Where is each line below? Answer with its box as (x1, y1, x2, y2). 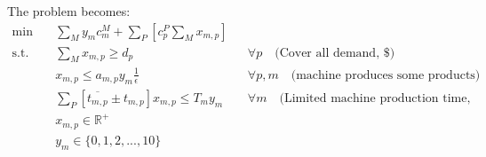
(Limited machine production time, (279, 91, 471, 105)
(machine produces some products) (291, 68, 481, 82)
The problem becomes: (7, 2, 131, 20)
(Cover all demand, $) (275, 46, 395, 59)
